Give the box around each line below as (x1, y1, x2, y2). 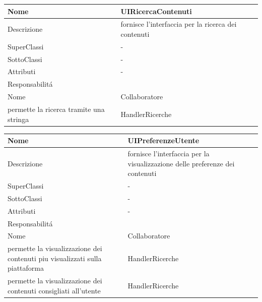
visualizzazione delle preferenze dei (127, 158, 235, 168)
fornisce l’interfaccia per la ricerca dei (120, 19, 237, 29)
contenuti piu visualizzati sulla (8, 253, 102, 263)
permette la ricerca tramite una (8, 104, 105, 114)
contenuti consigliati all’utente (8, 285, 101, 295)
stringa (8, 113, 29, 124)
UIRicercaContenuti (120, 6, 192, 16)
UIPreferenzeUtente (127, 135, 200, 146)
